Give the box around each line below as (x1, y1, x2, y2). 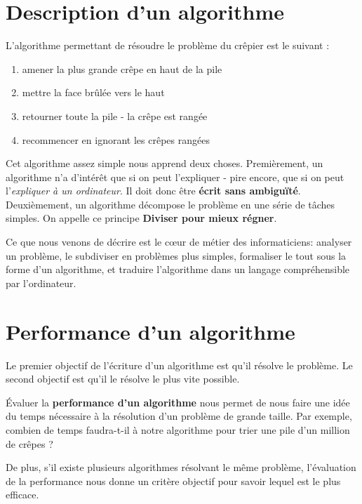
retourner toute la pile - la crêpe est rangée (22, 108, 208, 123)
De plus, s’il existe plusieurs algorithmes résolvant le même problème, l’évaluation (6, 460, 356, 475)
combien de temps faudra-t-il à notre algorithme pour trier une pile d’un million (6, 422, 350, 437)
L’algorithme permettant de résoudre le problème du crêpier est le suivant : (6, 38, 330, 53)
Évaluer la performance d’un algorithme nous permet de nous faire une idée (6, 394, 350, 409)
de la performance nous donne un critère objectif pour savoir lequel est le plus (6, 473, 341, 488)
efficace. (6, 487, 39, 502)
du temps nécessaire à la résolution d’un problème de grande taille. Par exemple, (6, 409, 352, 423)
